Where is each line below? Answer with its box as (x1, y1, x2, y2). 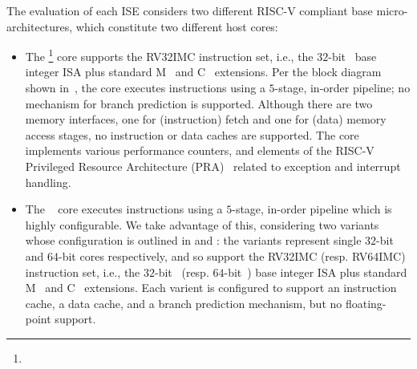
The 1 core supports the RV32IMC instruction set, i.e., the (25, 46, 314, 64)
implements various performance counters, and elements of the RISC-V (25, 142, 374, 159)
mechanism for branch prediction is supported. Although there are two (25, 95, 373, 112)
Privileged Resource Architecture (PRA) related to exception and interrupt (25, 158, 401, 174)
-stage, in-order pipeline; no (274, 79, 411, 96)
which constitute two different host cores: (75, 18, 278, 34)
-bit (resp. (155, 263, 209, 280)
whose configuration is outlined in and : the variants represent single (25, 232, 362, 249)
